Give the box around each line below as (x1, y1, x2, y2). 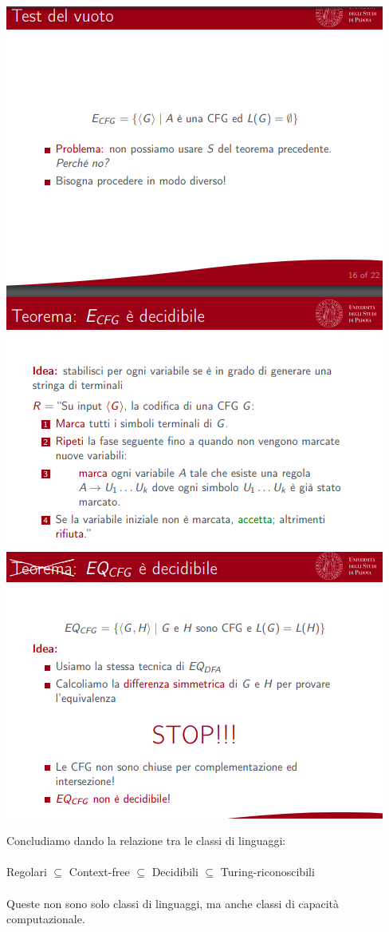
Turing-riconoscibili (220, 863, 315, 880)
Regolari (6, 863, 47, 880)
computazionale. (6, 910, 85, 927)
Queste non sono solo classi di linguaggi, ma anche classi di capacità (6, 894, 340, 911)
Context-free (69, 863, 130, 880)
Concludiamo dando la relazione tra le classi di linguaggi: (6, 832, 286, 849)
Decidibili (151, 863, 198, 880)
